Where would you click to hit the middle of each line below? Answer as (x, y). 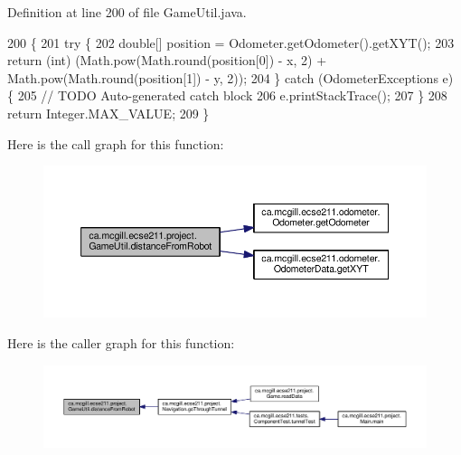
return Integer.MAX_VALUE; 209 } (108, 113)
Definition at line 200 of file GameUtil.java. (127, 12)
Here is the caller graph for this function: (121, 342)
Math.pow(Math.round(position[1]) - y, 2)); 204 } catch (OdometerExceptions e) (230, 77)
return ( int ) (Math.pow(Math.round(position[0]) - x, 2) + (167, 60)
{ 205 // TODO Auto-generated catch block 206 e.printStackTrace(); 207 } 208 (227, 95)
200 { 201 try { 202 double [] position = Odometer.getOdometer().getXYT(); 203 (231, 42)
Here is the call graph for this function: (116, 143)
